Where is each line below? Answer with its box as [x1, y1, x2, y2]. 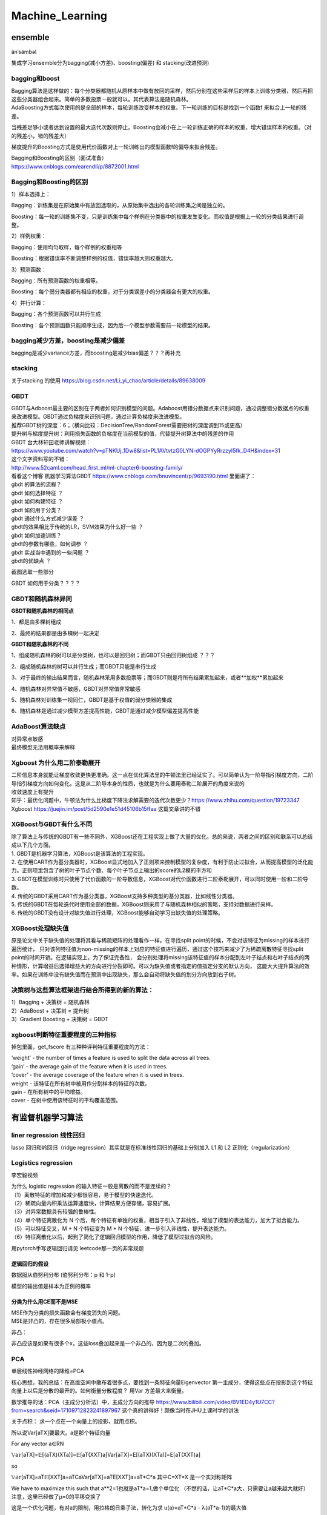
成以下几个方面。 [11, 841, 54, 848]
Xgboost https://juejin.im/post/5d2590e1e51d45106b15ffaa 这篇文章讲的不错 [11, 805, 201, 812]
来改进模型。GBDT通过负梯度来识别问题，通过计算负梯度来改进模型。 [11, 413, 185, 421]
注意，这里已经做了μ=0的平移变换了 [11, 1493, 101, 1500]
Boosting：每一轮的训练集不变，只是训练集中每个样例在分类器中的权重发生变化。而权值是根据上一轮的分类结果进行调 [11, 213, 304, 220]
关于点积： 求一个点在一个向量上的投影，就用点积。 [11, 1418, 140, 1425]
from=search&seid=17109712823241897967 [11, 1407, 121, 1414]
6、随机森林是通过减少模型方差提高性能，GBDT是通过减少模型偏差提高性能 [11, 707, 199, 714]
